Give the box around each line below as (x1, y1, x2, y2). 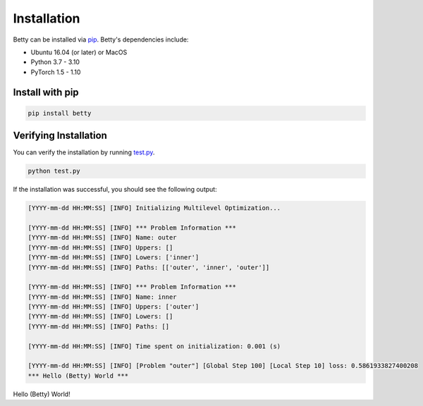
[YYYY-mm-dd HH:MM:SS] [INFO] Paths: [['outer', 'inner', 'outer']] (27, 263, 270, 271)
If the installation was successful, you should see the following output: (13, 185, 218, 194)
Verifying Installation (13, 130, 107, 142)
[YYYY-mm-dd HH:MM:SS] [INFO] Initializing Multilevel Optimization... (27, 204, 281, 212)
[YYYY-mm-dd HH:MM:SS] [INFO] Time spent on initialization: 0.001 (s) (27, 342, 281, 350)
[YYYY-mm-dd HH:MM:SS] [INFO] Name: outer (27, 233, 177, 242)
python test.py (27, 167, 80, 176)
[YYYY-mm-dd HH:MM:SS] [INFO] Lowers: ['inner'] (27, 254, 200, 262)
